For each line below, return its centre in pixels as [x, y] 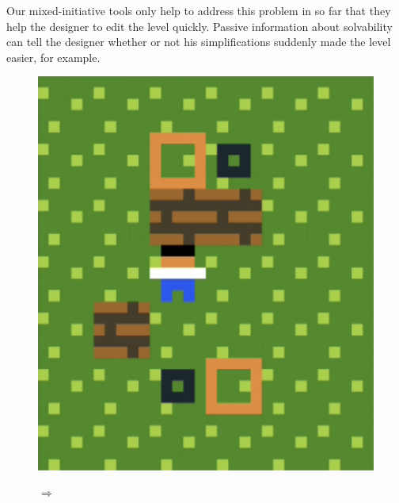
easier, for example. [53, 57]
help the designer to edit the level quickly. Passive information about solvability [199, 26]
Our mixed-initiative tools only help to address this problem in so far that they [199, 10]
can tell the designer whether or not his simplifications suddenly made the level [199, 42]
